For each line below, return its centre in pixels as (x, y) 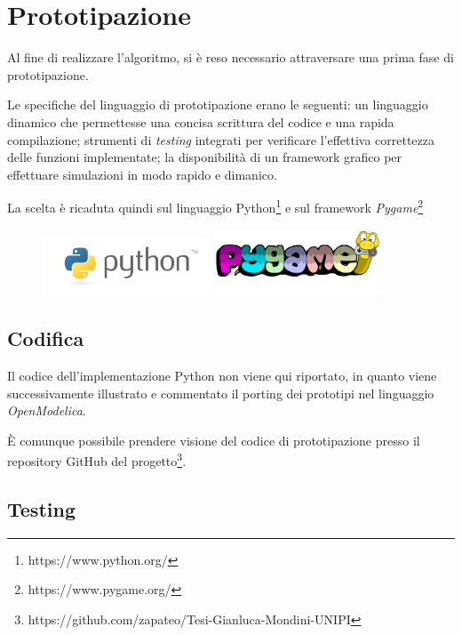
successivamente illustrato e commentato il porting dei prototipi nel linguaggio (221, 393)
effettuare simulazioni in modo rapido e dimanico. (142, 174)
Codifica (46, 338)
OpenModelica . (47, 410)
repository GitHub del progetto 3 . (97, 460)
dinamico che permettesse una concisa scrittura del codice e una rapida (201, 121)
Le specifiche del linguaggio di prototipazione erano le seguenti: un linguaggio (218, 104)
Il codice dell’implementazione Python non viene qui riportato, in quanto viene (222, 376)
